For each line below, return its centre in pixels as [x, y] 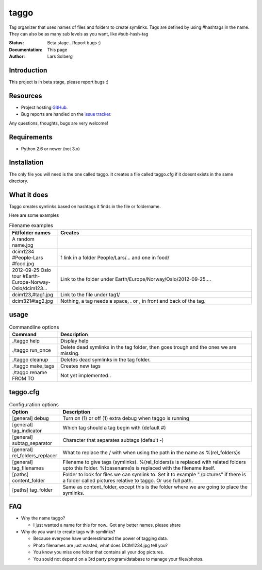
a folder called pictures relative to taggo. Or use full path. [128, 480]
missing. [70, 353]
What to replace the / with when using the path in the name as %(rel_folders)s [152, 452]
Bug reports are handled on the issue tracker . [66, 114]
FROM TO [23, 378]
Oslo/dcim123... [30, 288]
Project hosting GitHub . [44, 107]
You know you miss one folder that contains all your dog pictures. [99, 552]
